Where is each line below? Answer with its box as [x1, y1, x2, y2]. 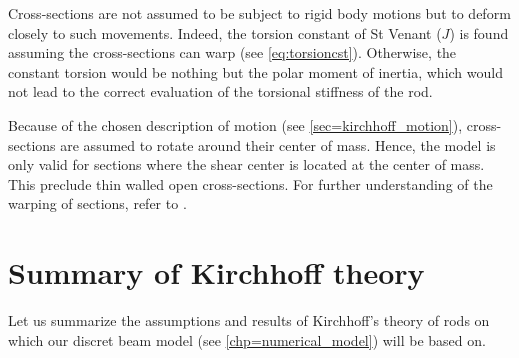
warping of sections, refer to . [8, 193, 187, 214]
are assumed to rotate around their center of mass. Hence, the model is [60, 134, 496, 155]
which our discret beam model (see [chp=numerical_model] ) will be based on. [8, 329, 486, 350]
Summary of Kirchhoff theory [8, 252, 425, 293]
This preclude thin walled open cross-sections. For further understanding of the [8, 173, 493, 194]
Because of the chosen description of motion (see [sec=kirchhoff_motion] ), [8, 114, 463, 135]
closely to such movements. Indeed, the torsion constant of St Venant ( [8, 22, 442, 43]
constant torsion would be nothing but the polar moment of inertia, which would [8, 61, 503, 82]
